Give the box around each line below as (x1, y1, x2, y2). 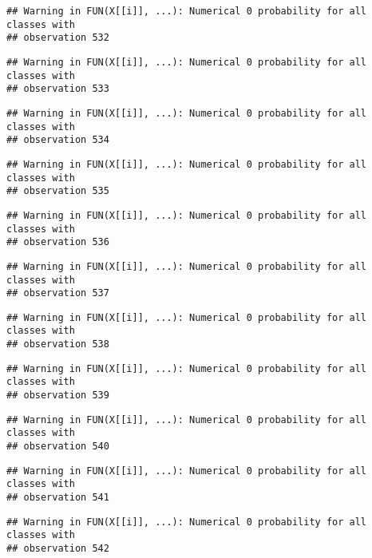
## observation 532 (6, 32, 109, 44)
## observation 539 (6, 390, 109, 402)
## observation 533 (6, 83, 109, 95)
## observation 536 (6, 236, 109, 248)
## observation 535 (6, 185, 109, 197)
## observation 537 (6, 287, 109, 299)
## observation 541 (6, 492, 109, 504)
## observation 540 (6, 441, 109, 453)
